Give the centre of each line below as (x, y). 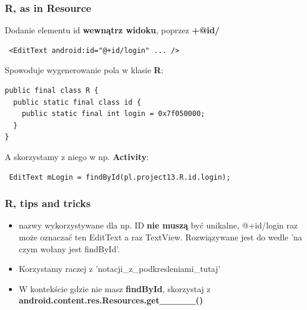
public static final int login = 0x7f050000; (113, 114)
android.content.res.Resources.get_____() (111, 300)
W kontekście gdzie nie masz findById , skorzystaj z (115, 288)
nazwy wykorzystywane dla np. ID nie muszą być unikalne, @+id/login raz (158, 225)
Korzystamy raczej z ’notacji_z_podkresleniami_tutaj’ (120, 269)
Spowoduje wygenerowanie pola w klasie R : (84, 70)
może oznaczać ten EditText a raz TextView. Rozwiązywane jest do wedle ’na (160, 237)
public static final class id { (77, 102)
